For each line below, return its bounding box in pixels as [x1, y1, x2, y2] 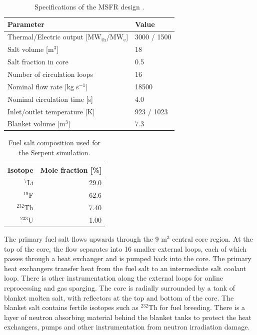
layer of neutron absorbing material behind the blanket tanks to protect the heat [4, 312, 252, 322]
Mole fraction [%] [40, 164, 102, 175]
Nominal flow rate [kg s [7, 81, 79, 91]
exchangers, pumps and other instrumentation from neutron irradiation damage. [4, 322, 250, 332]
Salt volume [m [7, 44, 54, 54]
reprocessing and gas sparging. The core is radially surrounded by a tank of [4, 283, 235, 293]
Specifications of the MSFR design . [34, 1, 144, 11]
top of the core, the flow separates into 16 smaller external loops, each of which [4, 243, 246, 254]
